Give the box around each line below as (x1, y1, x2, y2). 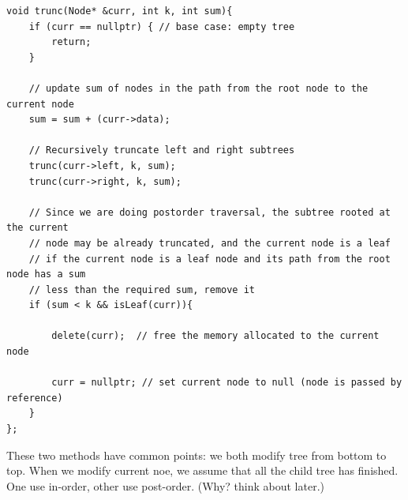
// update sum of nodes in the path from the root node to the (28, 82, 369, 94)
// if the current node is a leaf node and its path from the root (28, 253, 391, 265)
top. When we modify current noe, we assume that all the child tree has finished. (6, 462, 399, 479)
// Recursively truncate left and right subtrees (28, 145, 295, 156)
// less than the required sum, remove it (28, 284, 255, 295)
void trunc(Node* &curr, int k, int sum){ (6, 6, 233, 17)
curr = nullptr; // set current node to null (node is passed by (51, 377, 402, 389)
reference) (6, 392, 63, 404)
